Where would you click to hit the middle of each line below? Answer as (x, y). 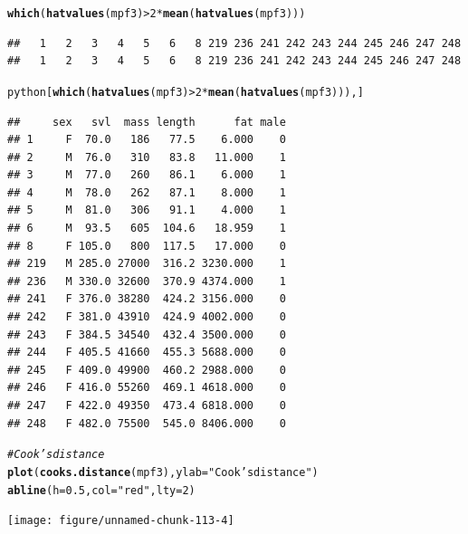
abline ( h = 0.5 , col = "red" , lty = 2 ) (101, 490)
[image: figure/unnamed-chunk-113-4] (121, 521)
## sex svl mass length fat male (147, 122)
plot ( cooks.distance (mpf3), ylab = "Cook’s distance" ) (163, 472)
